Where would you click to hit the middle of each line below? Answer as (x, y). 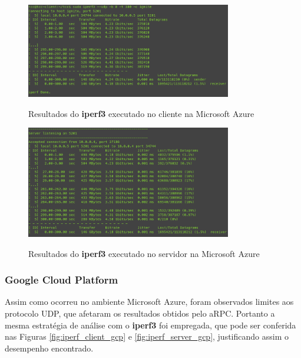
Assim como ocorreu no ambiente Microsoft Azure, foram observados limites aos (149, 302)
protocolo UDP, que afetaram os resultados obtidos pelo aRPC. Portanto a (140, 313)
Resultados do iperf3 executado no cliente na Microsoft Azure (141, 113)
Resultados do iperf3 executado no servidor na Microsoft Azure (144, 253)
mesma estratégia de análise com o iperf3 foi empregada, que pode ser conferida (150, 325)
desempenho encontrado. (49, 348)
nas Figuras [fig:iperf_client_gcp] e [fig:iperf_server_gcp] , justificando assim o (147, 336)
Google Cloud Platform (62, 280)
